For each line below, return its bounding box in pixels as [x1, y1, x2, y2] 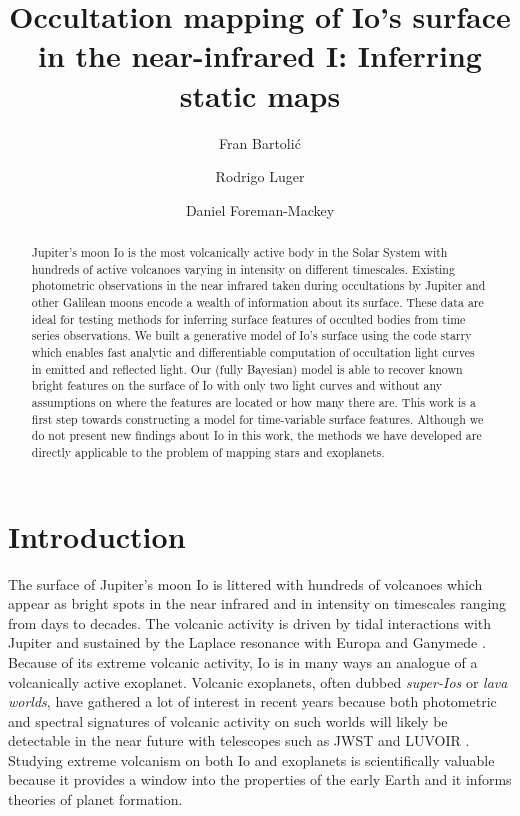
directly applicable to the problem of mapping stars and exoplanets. [31, 443, 385, 460]
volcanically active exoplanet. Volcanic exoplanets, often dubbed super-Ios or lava [8, 671, 508, 692]
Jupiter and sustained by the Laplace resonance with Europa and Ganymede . [8, 632, 486, 653]
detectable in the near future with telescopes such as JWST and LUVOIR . [8, 730, 470, 751]
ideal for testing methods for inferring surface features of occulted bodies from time [31, 310, 466, 327]
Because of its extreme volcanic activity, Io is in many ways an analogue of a [8, 651, 478, 672]
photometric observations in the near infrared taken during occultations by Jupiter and [31, 277, 486, 294]
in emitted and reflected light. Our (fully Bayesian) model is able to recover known [31, 360, 463, 377]
